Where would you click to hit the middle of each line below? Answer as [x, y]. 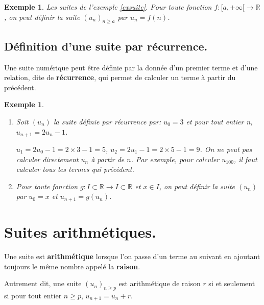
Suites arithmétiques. [80, 232]
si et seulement [232, 283]
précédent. [20, 87]
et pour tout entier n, [219, 121]
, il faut [245, 159]
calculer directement [47, 159]
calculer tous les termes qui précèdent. [75, 169]
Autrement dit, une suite [43, 283]
